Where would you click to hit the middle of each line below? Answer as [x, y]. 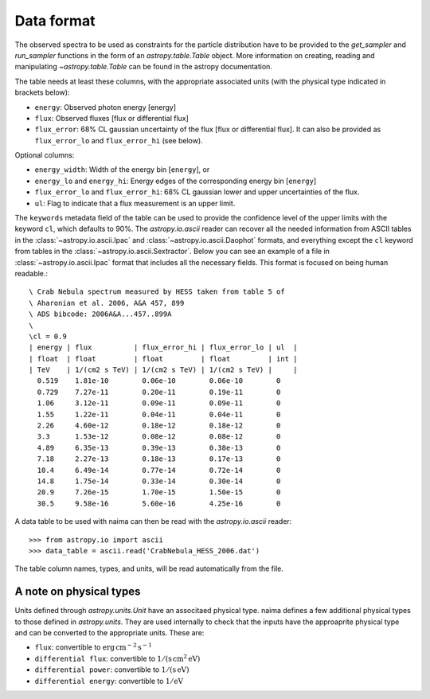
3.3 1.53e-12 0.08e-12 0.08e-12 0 [159, 437]
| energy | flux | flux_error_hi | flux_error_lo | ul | [163, 348]
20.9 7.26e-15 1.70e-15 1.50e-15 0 [159, 492]
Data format [55, 21]
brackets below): [42, 92]
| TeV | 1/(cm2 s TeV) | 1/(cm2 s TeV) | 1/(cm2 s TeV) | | [163, 370]
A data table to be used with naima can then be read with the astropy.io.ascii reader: [153, 521]
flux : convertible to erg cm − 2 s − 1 [94, 647]
